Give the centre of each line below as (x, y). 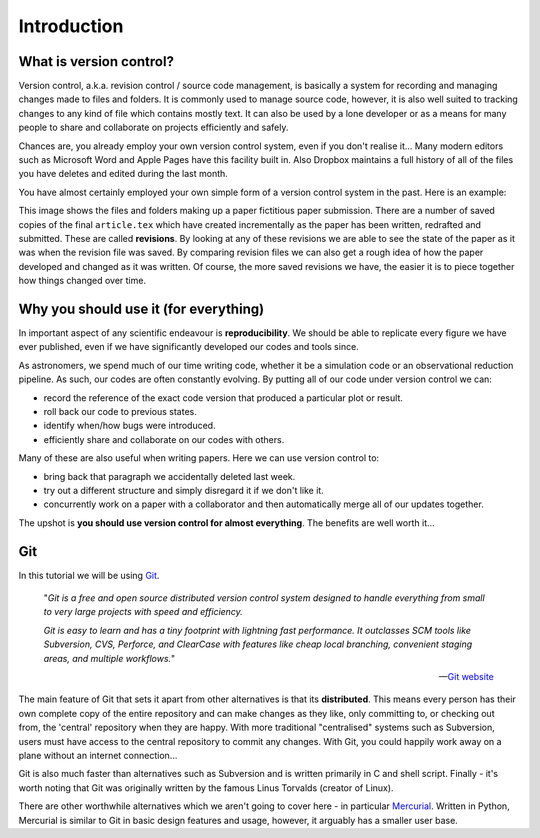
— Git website (466, 676)
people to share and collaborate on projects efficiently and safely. (153, 127)
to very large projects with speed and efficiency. (143, 612)
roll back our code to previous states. (120, 411)
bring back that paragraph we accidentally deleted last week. (169, 476)
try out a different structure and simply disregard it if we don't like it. (183, 490)
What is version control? (96, 61)
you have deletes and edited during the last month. (123, 174)
